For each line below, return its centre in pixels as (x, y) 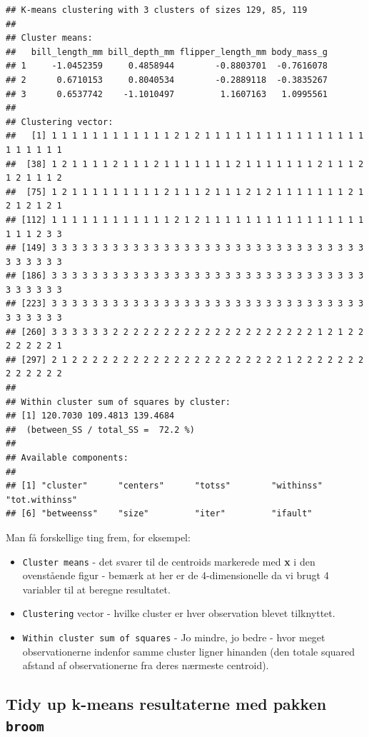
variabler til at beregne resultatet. (96, 589)
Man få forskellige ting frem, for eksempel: (98, 537)
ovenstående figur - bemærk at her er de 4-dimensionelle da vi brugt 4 (176, 575)
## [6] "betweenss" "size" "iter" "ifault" (159, 514)
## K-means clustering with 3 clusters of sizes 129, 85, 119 (157, 10)
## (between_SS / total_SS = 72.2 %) (100, 430)
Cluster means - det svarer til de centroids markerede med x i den (169, 561)
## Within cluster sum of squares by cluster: (118, 402)
